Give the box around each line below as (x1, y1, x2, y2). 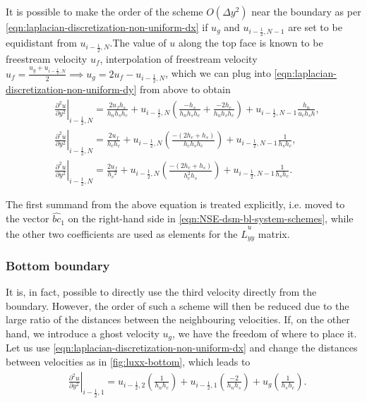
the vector (6, 211, 49, 226)
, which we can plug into (165, 66, 271, 80)
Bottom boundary (6, 256, 110, 274)
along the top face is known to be (179, 35, 323, 50)
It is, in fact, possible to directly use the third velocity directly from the (6, 284, 317, 299)
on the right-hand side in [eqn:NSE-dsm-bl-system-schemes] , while (68, 211, 354, 226)
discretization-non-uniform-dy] (6, 82, 137, 97)
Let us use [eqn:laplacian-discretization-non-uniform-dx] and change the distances (6, 340, 358, 355)
